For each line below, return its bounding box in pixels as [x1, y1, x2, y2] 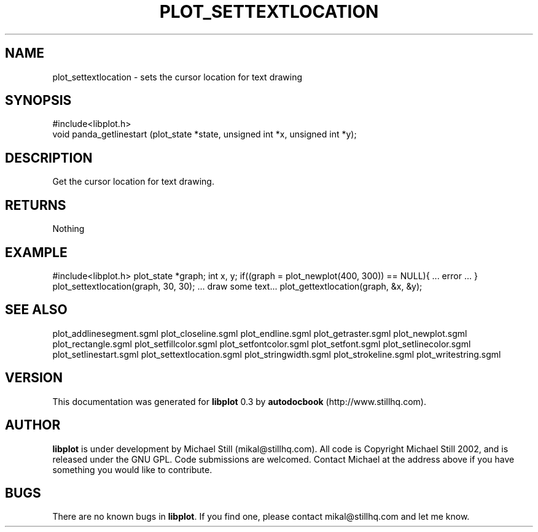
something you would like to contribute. [52, 464, 212, 475]
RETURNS [5, 197, 66, 213]
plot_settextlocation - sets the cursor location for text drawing [52, 71, 303, 82]
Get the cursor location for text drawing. [52, 176, 214, 187]
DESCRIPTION [5, 150, 93, 166]
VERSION [5, 370, 63, 386]
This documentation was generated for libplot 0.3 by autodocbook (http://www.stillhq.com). [52, 396, 426, 407]
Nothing [52, 223, 85, 234]
